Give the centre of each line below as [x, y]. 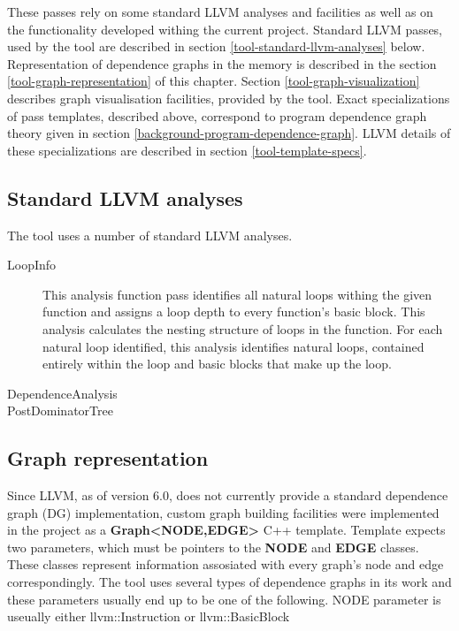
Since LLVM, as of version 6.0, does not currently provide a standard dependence [228, 495]
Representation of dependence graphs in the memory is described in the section [222, 63]
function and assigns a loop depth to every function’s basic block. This [234, 312]
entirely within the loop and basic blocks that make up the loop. [217, 364]
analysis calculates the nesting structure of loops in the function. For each [243, 328]
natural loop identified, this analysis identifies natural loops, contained [233, 346]
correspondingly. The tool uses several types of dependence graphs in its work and [229, 582]
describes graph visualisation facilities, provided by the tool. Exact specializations [229, 98]
